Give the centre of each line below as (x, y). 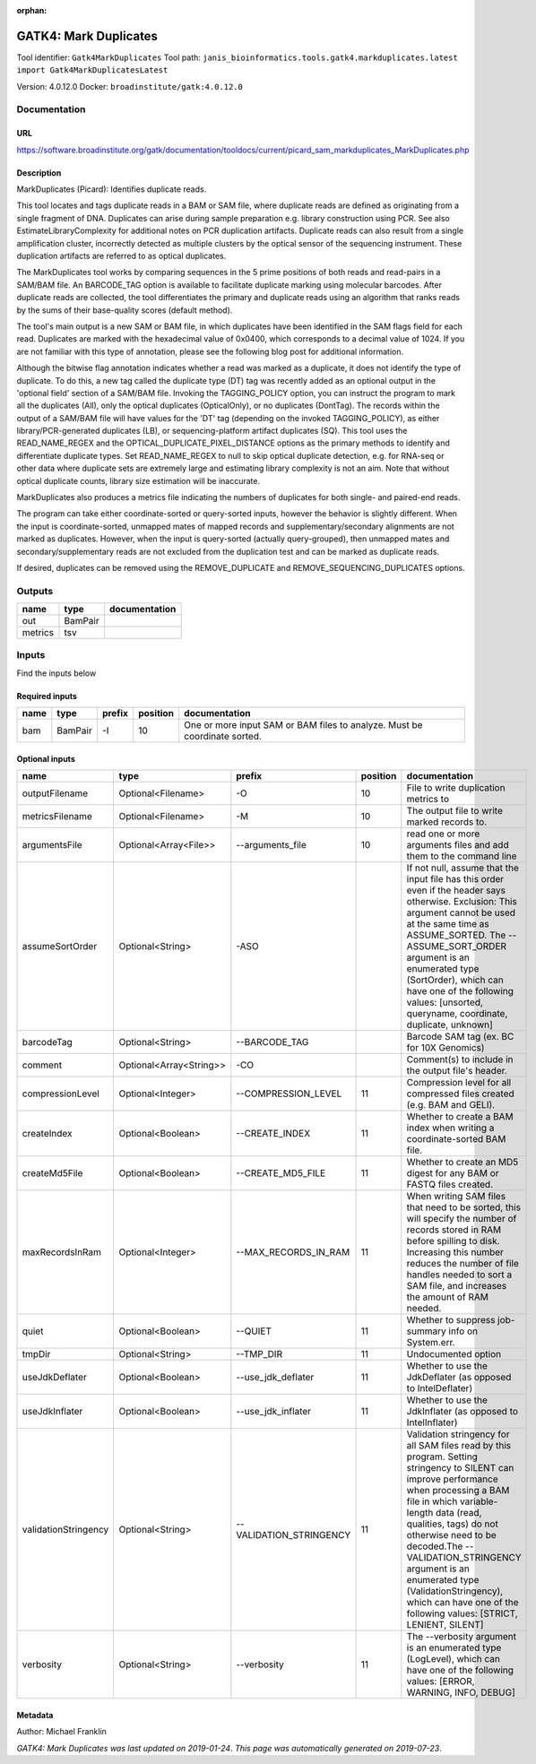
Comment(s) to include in (460, 1059)
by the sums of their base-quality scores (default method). (125, 310)
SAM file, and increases (457, 1286)
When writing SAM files (456, 1197)
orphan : (32, 10)
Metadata (35, 1715)
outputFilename (55, 793)
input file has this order (455, 879)
